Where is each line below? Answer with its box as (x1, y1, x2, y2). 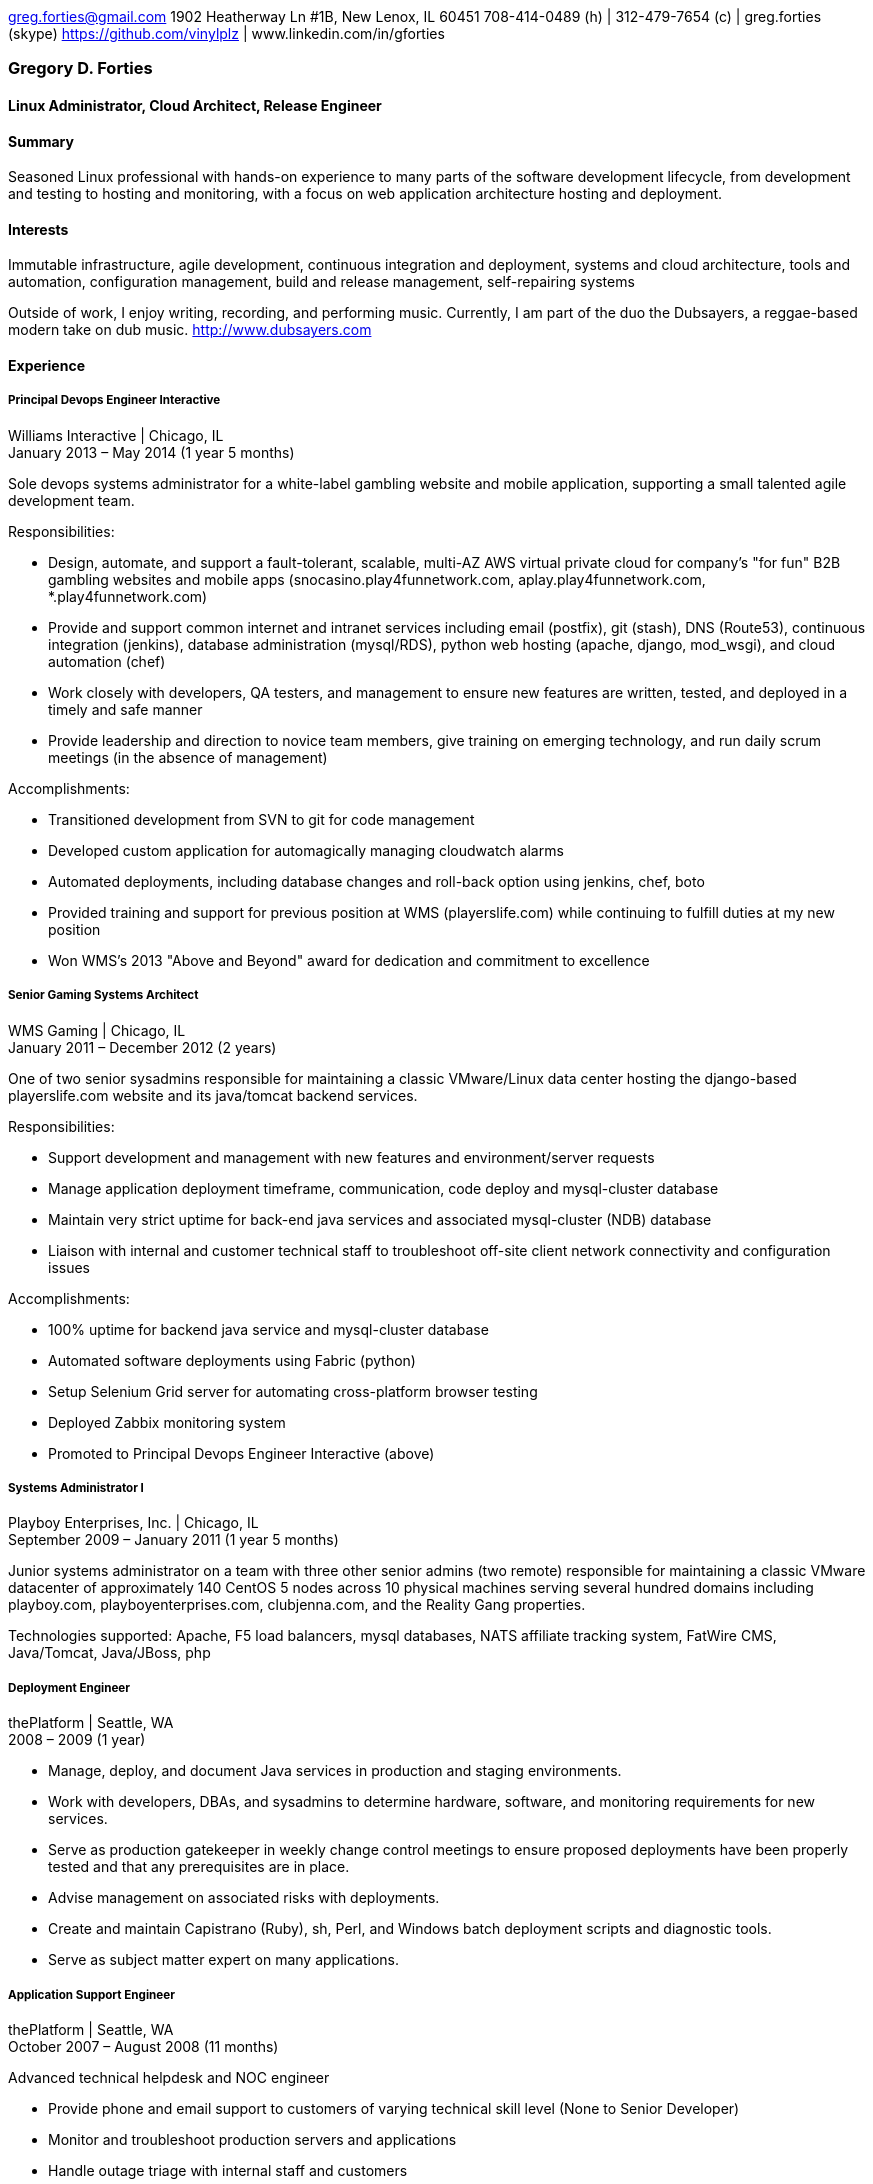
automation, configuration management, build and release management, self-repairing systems (8, 273, 635, 291)
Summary (8, 132, 74, 150)
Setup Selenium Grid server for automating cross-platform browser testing (48, 1382, 538, 1400)
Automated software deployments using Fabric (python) (48, 1351, 416, 1369)
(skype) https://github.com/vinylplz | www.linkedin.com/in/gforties (8, 25, 445, 42)
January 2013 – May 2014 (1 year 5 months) (8, 443, 295, 461)
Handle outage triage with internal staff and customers (48, 2161, 408, 2179)
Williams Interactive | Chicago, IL (8, 426, 224, 444)
